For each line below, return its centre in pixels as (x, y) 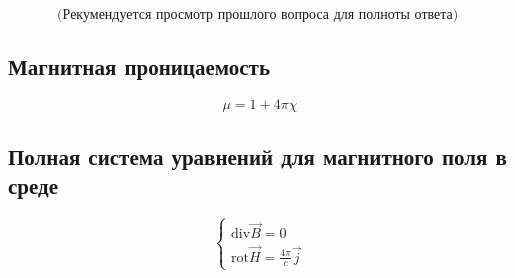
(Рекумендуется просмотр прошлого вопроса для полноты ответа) (258, 15)
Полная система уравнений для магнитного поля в (257, 155)
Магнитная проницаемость (139, 66)
